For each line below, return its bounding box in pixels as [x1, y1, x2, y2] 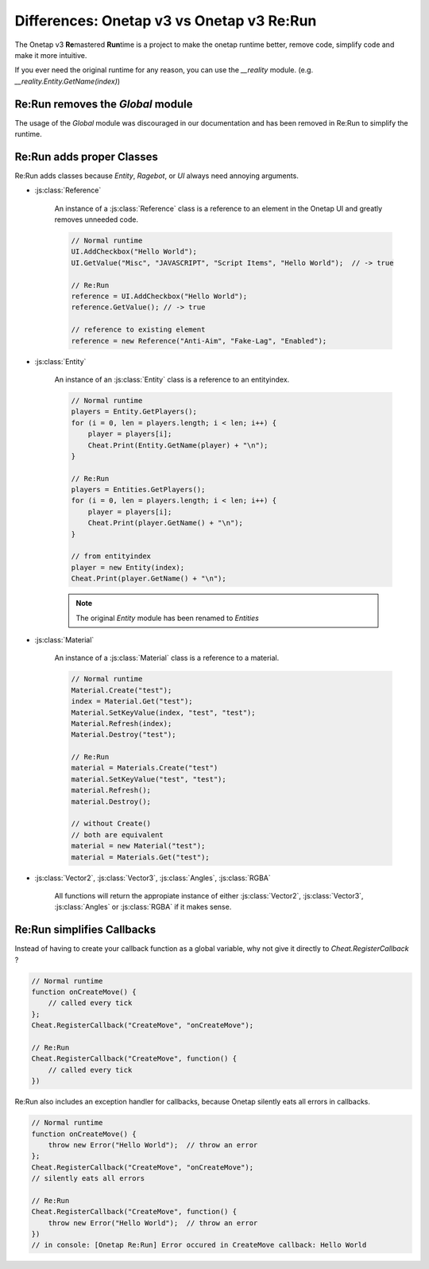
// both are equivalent [71, 830, 164, 839]
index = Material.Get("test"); [71, 697, 194, 706]
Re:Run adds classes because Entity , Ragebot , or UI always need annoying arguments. [14, 171, 300, 180]
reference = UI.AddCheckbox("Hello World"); [71, 292, 248, 301]
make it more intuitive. [14, 50, 87, 60]
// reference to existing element [71, 325, 206, 334]
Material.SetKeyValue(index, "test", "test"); [71, 708, 256, 717]
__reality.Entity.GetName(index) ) [14, 76, 121, 86]
